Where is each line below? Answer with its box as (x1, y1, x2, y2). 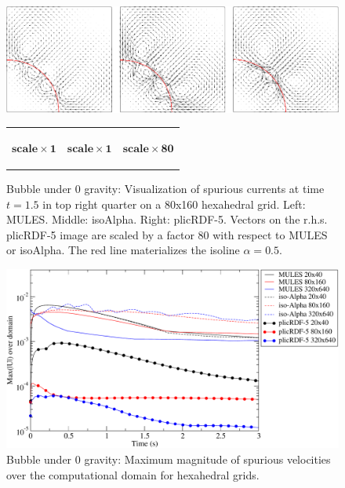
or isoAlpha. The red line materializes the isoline (6, 242, 240, 258)
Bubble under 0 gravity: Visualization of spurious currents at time (6, 180, 325, 196)
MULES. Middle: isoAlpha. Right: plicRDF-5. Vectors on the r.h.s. (6, 211, 328, 228)
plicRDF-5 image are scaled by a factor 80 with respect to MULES (6, 226, 328, 242)
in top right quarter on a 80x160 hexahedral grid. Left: (42, 195, 306, 212)
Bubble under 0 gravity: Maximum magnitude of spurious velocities (6, 451, 331, 468)
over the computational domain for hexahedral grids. (6, 466, 260, 483)
